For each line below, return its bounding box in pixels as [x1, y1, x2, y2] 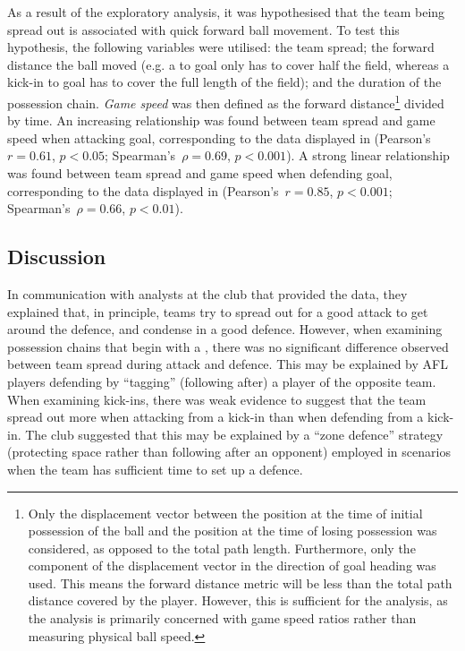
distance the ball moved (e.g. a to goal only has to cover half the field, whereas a [7, 55, 450, 73]
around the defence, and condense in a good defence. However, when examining [7, 320, 443, 338]
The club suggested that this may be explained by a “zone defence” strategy [25, 424, 444, 443]
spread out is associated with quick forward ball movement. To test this [7, 20, 400, 39]
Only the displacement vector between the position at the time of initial [28, 503, 423, 522]
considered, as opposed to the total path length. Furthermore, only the [28, 538, 416, 557]
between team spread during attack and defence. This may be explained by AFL [7, 355, 448, 373]
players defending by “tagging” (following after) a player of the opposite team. [7, 372, 436, 390]
